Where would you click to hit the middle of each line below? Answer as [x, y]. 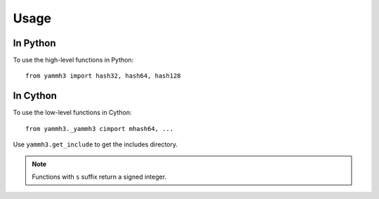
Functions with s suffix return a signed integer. [99, 177]
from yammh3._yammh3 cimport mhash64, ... [100, 129]
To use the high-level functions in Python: [73, 60]
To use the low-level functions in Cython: [72, 113]
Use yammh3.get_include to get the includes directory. [95, 144]
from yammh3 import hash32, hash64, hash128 [104, 76]
